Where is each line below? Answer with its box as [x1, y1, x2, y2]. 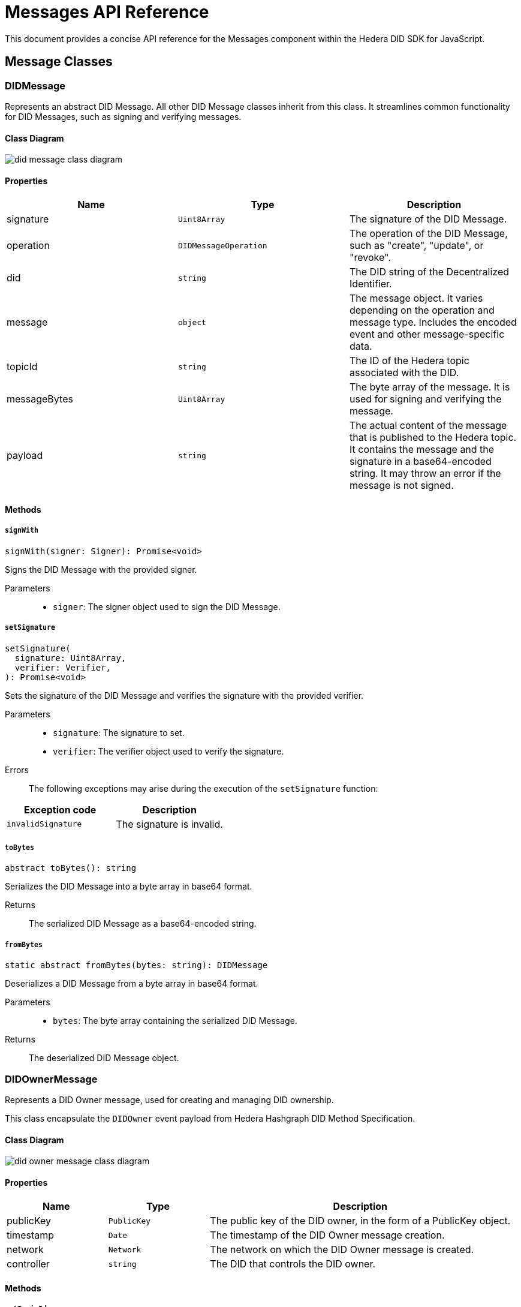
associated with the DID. [349, 366, 459, 379]
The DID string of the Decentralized [349, 266, 510, 278]
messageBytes [7, 393, 73, 405]
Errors [5, 764, 29, 775]
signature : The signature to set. [53, 727, 185, 738]
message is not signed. [349, 479, 454, 492]
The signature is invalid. [116, 818, 223, 830]
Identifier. [349, 278, 392, 290]
